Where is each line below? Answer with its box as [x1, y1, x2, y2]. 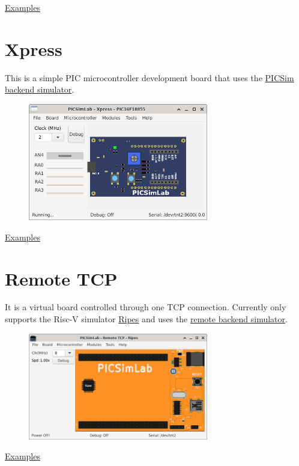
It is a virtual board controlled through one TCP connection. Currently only [5, 301, 286, 313]
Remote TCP [5, 266, 118, 290]
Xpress [5, 36, 62, 61]
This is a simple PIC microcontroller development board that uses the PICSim [5, 71, 294, 84]
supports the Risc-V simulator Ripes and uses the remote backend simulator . [5, 313, 288, 325]
